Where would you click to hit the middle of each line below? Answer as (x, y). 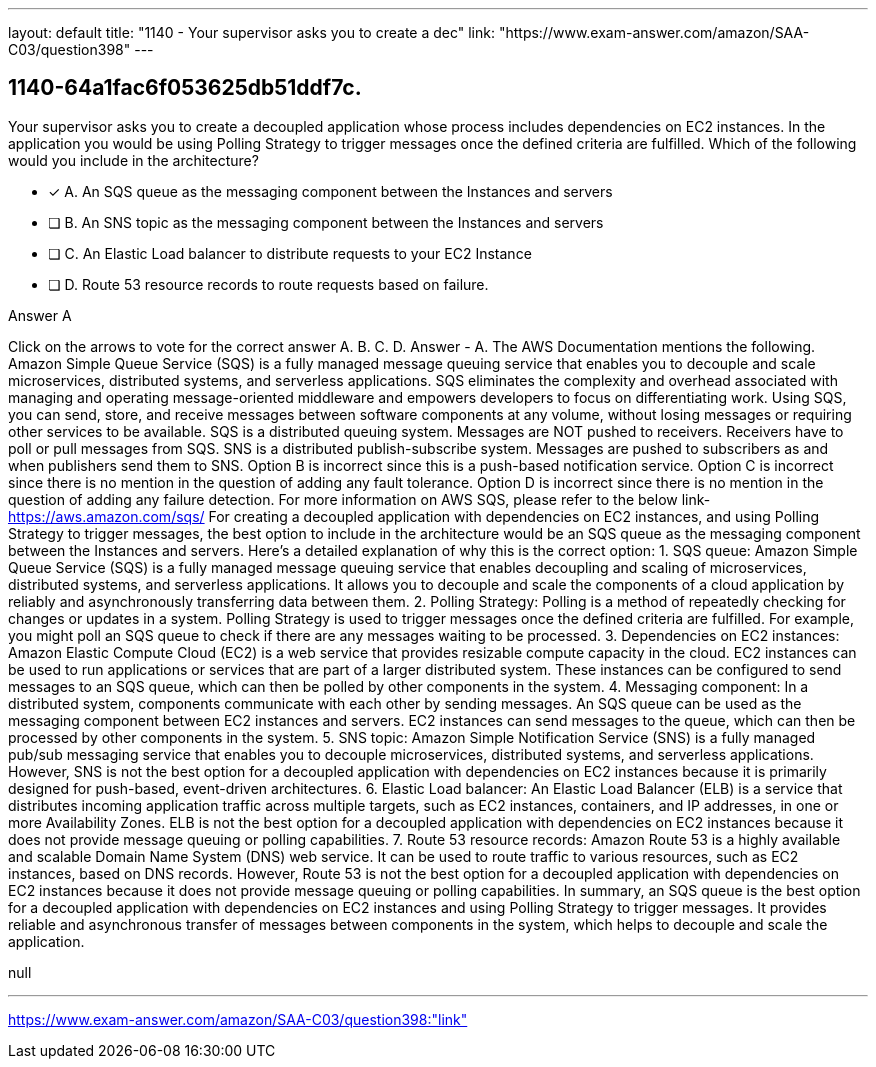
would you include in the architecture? (133, 160)
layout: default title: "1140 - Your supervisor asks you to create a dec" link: (251, 32)
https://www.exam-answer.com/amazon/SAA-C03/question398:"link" (238, 1019)
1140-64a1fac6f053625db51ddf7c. (185, 88)
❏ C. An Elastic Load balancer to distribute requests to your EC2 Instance (290, 253)
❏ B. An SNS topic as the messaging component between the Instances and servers (326, 222)
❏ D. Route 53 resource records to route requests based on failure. (268, 284)
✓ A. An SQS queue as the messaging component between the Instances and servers (330, 191)
